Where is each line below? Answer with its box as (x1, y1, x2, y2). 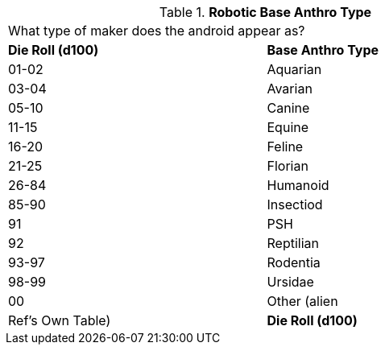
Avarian (267, 81, 313, 97)
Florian (267, 158, 308, 174)
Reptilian (267, 235, 319, 251)
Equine (267, 119, 309, 135)
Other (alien (267, 293, 338, 309)
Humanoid (267, 177, 329, 193)
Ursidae (267, 274, 314, 290)
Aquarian (267, 61, 322, 77)
